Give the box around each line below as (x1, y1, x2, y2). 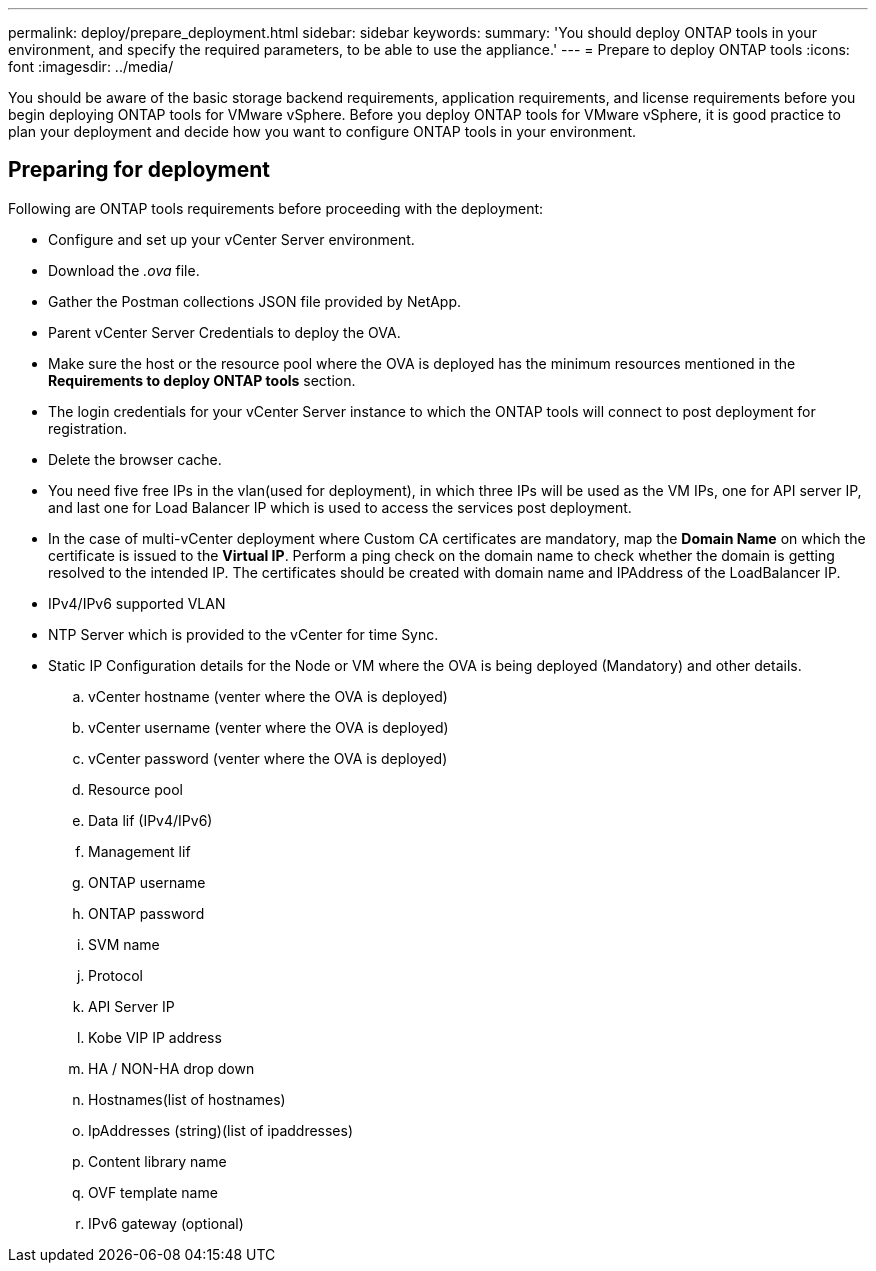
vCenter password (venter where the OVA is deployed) (88, 749, 448, 767)
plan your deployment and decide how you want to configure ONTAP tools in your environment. (8, 123, 637, 140)
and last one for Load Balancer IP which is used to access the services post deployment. (48, 498, 632, 516)
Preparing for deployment (8, 157, 271, 183)
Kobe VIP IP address (88, 1028, 222, 1046)
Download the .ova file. (48, 261, 200, 279)
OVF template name (88, 1183, 218, 1201)
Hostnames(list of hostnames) (88, 1090, 286, 1108)
